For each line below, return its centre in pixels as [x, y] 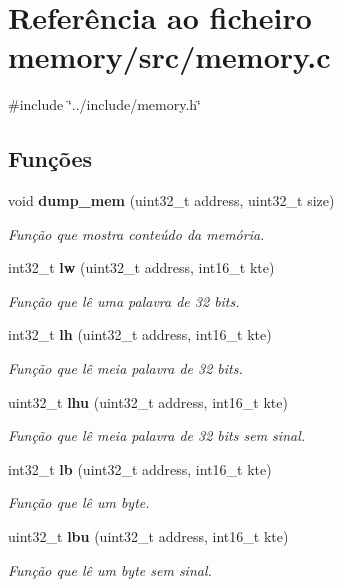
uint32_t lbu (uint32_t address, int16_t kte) [148, 536]
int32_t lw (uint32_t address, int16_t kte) [141, 267]
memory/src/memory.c [169, 56]
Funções [50, 158]
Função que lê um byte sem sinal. [110, 569]
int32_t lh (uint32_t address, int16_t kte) [140, 334]
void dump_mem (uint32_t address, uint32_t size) [171, 200]
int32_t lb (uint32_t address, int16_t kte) [140, 468]
